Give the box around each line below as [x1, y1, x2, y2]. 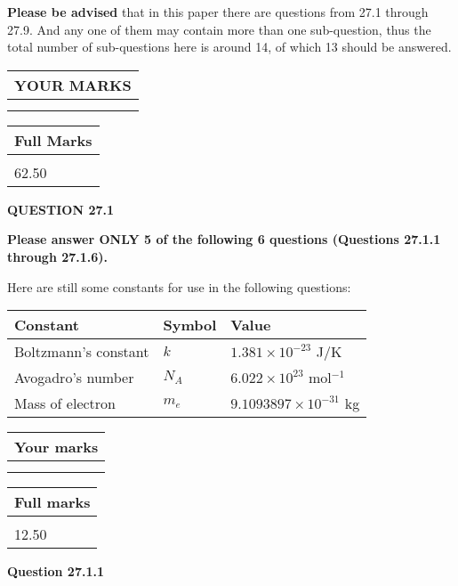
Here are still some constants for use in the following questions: [7, 277, 351, 296]
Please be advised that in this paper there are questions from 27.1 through [7, 3, 429, 20]
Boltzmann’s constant [14, 341, 149, 362]
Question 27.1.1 [7, 562, 104, 581]
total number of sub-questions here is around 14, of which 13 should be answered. [7, 37, 452, 56]
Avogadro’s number [14, 367, 134, 388]
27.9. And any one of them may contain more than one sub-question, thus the [7, 20, 431, 38]
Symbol [163, 314, 217, 336]
